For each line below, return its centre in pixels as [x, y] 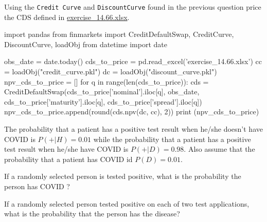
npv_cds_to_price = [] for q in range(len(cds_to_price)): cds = [106, 81]
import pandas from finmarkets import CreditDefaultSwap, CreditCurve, [119, 34]
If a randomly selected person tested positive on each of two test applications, [127, 203]
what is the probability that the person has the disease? [92, 214]
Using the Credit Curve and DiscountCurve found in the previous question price [133, 7]
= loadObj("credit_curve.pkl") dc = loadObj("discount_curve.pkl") [111, 72]
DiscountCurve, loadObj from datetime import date [86, 44]
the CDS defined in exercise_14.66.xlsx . [67, 17]
